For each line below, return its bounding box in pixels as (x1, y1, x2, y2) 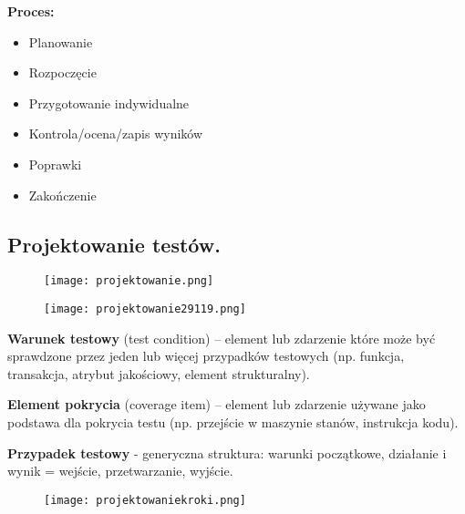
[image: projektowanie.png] (44, 274, 214, 288)
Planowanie (28, 32, 93, 51)
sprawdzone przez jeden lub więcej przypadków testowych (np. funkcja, (7, 346, 405, 365)
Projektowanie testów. (7, 230, 221, 258)
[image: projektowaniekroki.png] (44, 493, 246, 507)
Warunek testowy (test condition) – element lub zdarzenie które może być (7, 328, 436, 347)
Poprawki (28, 154, 82, 173)
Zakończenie (28, 185, 97, 204)
